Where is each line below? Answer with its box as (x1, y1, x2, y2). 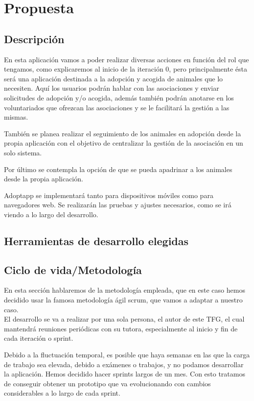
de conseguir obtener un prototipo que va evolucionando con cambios (4, 378, 211, 388)
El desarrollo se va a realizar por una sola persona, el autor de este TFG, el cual (4, 314, 245, 324)
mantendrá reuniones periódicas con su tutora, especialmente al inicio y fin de (4, 323, 238, 333)
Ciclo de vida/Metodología (4, 262, 142, 277)
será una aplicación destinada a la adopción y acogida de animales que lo (4, 73, 223, 83)
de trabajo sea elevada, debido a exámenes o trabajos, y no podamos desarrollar (4, 359, 244, 369)
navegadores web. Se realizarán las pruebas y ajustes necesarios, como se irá (4, 200, 231, 210)
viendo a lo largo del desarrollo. (4, 209, 98, 219)
